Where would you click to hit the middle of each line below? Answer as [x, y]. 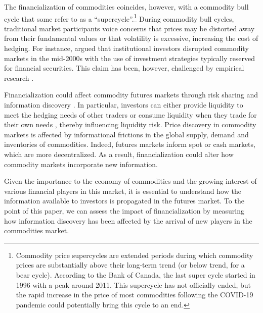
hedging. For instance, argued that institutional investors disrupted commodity [126, 48]
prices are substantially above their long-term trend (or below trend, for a [130, 265]
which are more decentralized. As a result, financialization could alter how [119, 154]
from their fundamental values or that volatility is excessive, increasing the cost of [131, 38]
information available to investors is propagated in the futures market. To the [124, 201]
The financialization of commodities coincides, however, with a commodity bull [126, 7]
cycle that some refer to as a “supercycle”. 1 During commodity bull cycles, [119, 18]
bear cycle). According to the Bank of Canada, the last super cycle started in [136, 274]
